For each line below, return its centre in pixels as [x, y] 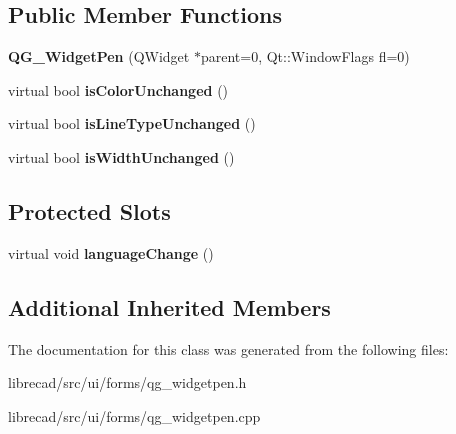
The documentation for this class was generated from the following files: [228, 348]
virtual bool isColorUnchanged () [118, 89]
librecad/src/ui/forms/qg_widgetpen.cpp [134, 415]
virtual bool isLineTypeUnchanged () [132, 123]
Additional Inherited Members [169, 306]
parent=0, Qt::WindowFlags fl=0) [305, 56]
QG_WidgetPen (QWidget [99, 56]
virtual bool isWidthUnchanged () [121, 156]
